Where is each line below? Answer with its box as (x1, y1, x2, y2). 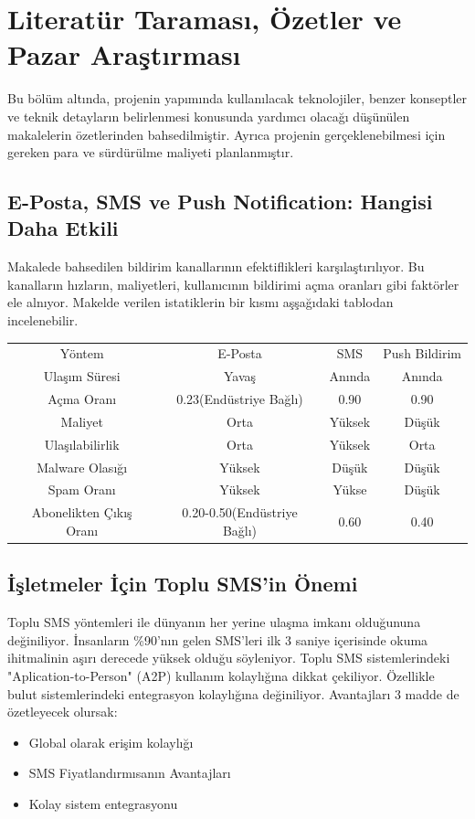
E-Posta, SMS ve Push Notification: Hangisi (7, 187, 433, 216)
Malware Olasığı (37, 457, 128, 476)
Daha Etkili (7, 214, 119, 242)
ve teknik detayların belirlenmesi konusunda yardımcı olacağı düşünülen (7, 106, 410, 125)
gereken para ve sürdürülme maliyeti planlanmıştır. (7, 143, 294, 162)
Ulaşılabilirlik (44, 434, 120, 453)
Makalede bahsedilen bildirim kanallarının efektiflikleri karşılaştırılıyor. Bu (7, 257, 425, 276)
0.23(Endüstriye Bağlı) (176, 389, 303, 409)
